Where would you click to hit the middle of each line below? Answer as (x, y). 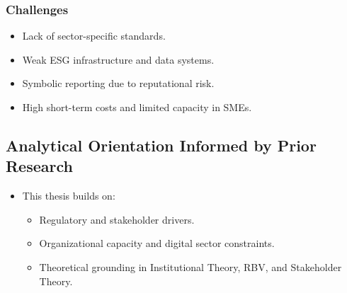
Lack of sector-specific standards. (94, 36)
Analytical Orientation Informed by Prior (161, 145)
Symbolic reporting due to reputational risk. (118, 83)
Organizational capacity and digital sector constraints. (157, 243)
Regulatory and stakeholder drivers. (117, 219)
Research (39, 166)
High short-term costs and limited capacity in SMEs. (137, 107)
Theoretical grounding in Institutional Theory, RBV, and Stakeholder (190, 266)
